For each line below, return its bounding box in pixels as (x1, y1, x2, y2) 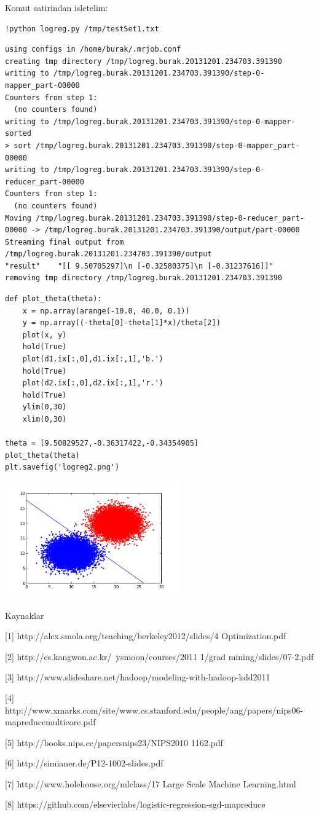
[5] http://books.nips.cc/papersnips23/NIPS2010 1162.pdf (5, 736, 223, 749)
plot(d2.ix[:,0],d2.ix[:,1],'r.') (22, 379, 163, 388)
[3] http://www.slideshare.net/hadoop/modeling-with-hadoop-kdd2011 (5, 671, 270, 683)
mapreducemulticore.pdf (5, 715, 96, 728)
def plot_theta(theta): (5, 294, 102, 304)
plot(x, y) (22, 330, 67, 339)
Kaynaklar (5, 608, 44, 621)
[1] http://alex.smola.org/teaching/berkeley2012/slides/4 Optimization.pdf (5, 629, 286, 642)
